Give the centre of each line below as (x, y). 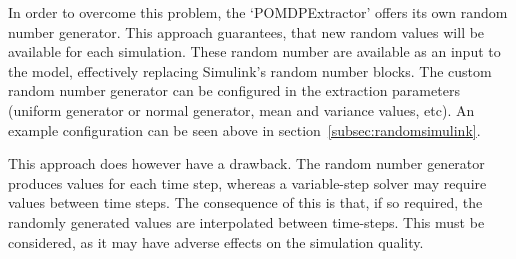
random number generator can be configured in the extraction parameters (234, 90)
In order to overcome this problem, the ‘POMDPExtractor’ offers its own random (258, 12)
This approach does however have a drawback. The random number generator (246, 163)
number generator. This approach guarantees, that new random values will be (246, 31)
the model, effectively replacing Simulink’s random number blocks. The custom (250, 70)
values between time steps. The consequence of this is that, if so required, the (245, 202)
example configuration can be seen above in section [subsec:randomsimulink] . (244, 129)
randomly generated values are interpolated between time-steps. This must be (246, 221)
